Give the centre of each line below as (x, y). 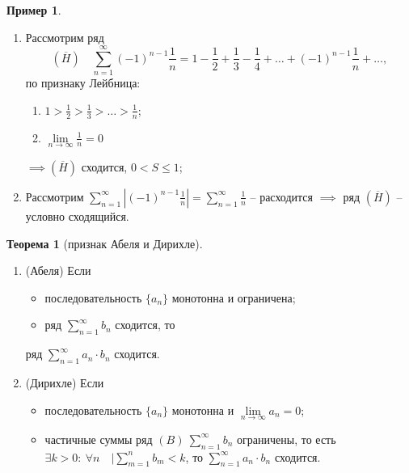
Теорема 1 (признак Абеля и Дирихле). (105, 243)
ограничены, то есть (287, 439)
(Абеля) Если (58, 270)
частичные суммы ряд (99, 439)
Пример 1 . (34, 10)
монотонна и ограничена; (234, 297)
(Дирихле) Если (65, 382)
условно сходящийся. (77, 215)
